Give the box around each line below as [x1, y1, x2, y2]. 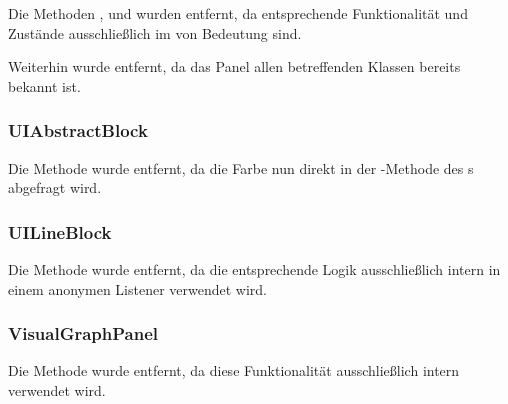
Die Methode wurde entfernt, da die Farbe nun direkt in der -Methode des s [8, 157, 474, 178]
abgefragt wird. [8, 177, 102, 198]
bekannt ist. [8, 75, 81, 96]
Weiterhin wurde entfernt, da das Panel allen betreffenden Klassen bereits [8, 56, 461, 77]
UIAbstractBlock [8, 118, 148, 143]
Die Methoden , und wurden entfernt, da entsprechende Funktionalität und [8, 3, 468, 23]
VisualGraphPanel [8, 321, 159, 346]
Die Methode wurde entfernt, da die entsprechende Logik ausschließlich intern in [8, 259, 501, 279]
